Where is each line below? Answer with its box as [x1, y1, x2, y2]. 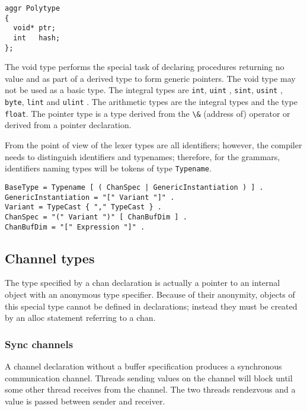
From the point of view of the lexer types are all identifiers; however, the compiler [5, 139, 302, 151]
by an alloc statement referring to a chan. [5, 311, 156, 324]
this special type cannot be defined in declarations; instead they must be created [5, 300, 298, 312]
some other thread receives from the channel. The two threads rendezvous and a [5, 383, 296, 396]
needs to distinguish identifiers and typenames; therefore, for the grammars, [5, 150, 280, 163]
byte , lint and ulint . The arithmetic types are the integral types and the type [5, 95, 298, 108]
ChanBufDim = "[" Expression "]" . [5, 222, 145, 231]
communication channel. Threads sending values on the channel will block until [5, 371, 293, 384]
